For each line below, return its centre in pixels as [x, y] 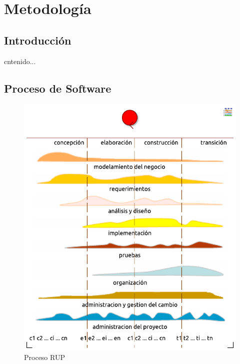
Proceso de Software [58, 88]
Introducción [38, 40]
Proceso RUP [44, 357]
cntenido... [20, 61]
